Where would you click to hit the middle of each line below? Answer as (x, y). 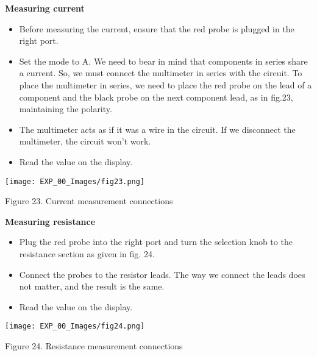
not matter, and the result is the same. (92, 286)
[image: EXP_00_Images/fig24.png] (75, 326)
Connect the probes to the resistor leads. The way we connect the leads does (162, 274)
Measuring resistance (50, 221)
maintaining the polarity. (66, 109)
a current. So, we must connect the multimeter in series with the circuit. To (161, 73)
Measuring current (45, 8)
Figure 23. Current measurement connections (89, 201)
